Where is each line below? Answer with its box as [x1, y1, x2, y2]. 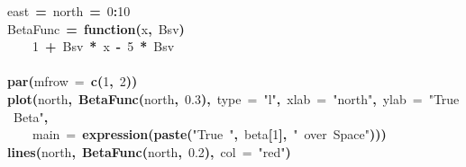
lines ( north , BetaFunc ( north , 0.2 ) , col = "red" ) [7, 142, 291, 161]
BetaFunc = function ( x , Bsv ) [7, 19, 185, 38]
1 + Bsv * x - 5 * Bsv [32, 37, 175, 56]
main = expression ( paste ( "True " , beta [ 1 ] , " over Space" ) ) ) [32, 125, 387, 144]
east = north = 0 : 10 [7, 2, 131, 20]
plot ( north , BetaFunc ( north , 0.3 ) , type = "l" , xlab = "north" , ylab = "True [7, 89, 460, 108]
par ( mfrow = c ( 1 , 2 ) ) [7, 72, 138, 91]
